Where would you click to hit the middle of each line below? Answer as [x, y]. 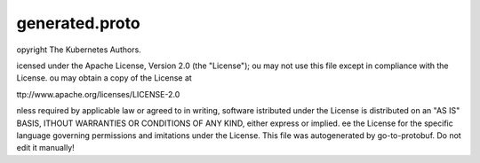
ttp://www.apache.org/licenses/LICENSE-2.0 [98, 94]
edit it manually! [45, 148]
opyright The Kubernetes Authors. [79, 50]
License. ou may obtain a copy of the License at [104, 78]
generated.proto [79, 23]
